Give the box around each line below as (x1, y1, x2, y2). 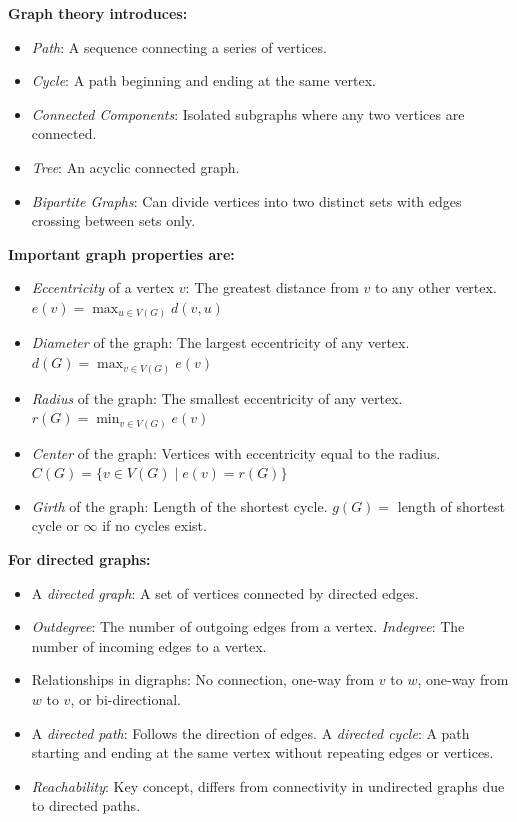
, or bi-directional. (70, 689, 181, 710)
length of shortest (397, 495, 505, 516)
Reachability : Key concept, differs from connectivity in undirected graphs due (31, 775, 505, 796)
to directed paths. (31, 795, 141, 816)
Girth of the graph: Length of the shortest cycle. (31, 495, 328, 516)
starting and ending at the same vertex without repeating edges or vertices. (31, 742, 494, 763)
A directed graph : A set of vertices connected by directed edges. (31, 582, 419, 603)
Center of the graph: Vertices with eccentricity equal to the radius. (31, 442, 441, 463)
